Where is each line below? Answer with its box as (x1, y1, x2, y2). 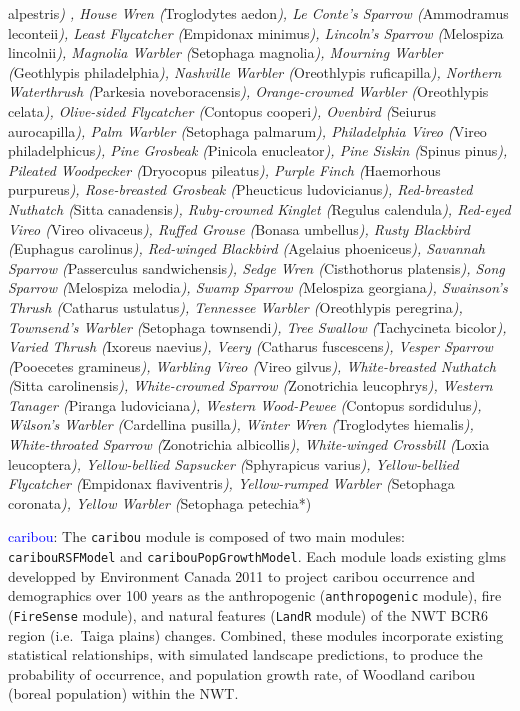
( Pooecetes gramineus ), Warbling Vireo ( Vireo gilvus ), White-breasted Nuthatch (8, 355, 496, 376)
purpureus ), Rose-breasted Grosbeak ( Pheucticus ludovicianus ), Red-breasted (8, 179, 473, 200)
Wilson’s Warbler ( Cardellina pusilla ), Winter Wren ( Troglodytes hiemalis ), (8, 414, 474, 435)
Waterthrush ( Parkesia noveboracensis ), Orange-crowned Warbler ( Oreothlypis (8, 81, 489, 102)
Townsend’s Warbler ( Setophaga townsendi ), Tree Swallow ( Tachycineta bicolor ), (8, 316, 507, 337)
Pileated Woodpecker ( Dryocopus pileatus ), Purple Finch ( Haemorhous (8, 159, 441, 180)
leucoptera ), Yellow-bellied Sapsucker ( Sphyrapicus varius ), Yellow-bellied (8, 453, 459, 474)
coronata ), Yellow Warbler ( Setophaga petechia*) (8, 492, 312, 513)
